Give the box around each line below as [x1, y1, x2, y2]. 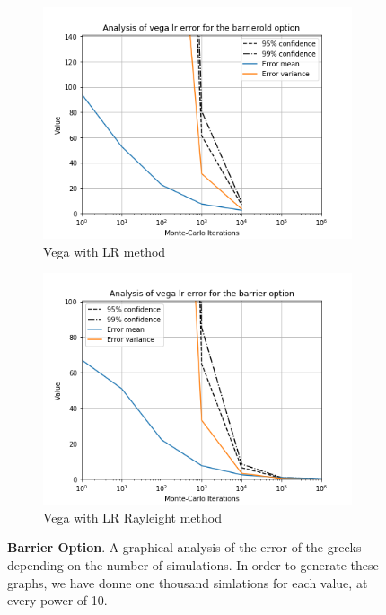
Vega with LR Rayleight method [43, 507, 222, 526]
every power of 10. [7, 591, 108, 610]
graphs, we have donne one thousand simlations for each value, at [7, 573, 368, 592]
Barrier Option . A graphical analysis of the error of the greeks [7, 538, 362, 557]
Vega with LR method [43, 242, 166, 260]
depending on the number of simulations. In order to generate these [7, 555, 379, 574]
